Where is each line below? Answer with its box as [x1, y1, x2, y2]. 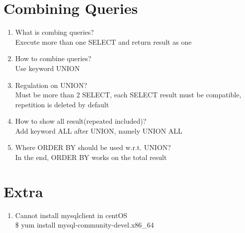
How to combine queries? [15, 53, 91, 64]
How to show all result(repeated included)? [15, 116, 147, 126]
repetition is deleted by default [15, 99, 109, 109]
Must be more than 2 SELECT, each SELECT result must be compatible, [15, 89, 242, 100]
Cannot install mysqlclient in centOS [15, 210, 128, 220]
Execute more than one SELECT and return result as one [15, 36, 192, 47]
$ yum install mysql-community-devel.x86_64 [15, 220, 154, 230]
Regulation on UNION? [15, 79, 87, 90]
